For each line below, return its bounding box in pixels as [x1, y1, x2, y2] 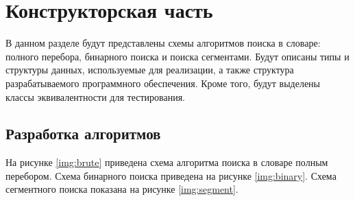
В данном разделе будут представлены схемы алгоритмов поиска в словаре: [5, 36, 321, 50]
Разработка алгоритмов [5, 123, 161, 144]
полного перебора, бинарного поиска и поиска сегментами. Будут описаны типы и [5, 49, 350, 63]
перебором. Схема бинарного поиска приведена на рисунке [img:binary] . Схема [5, 168, 336, 182]
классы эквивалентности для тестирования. [5, 89, 185, 104]
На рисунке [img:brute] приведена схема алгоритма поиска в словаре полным [5, 155, 328, 169]
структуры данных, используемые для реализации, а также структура [5, 62, 294, 77]
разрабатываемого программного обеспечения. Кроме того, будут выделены [5, 75, 320, 90]
